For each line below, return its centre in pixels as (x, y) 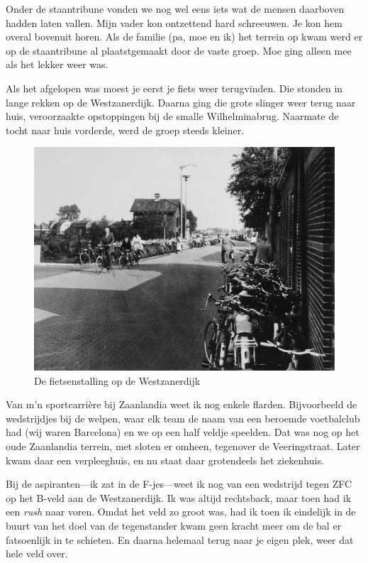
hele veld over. (37, 553)
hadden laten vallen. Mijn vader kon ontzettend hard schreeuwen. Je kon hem (174, 22)
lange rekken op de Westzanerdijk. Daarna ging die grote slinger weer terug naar (181, 102)
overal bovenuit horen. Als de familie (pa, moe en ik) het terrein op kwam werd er (184, 37)
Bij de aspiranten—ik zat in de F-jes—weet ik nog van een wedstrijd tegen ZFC (179, 484)
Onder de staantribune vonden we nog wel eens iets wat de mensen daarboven (175, 9)
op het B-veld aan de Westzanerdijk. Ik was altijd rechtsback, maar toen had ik (179, 497)
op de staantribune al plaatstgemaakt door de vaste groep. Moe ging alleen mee (179, 50)
